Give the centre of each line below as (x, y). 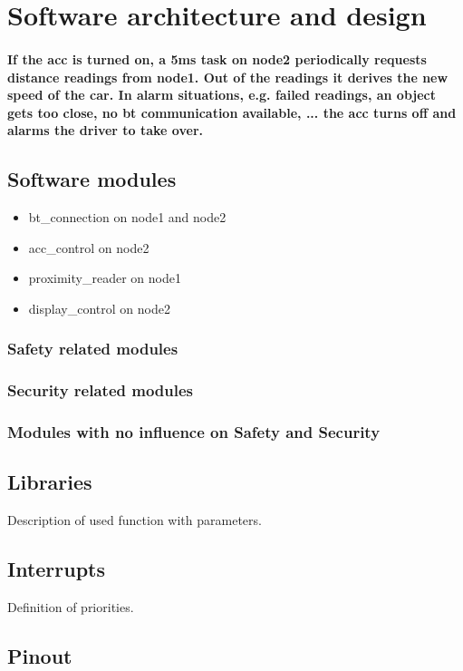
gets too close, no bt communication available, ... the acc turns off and (232, 112)
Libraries (50, 482)
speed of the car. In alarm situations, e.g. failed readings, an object (222, 95)
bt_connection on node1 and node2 (127, 217)
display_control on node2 (99, 308)
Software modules (92, 179)
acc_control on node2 (89, 247)
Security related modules (101, 390)
